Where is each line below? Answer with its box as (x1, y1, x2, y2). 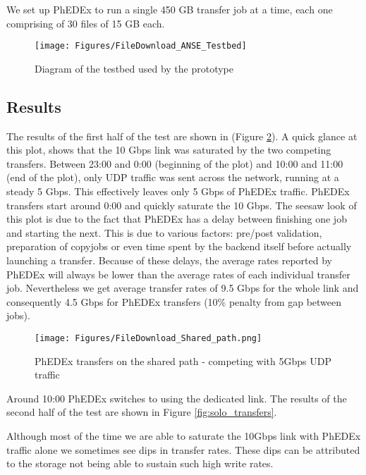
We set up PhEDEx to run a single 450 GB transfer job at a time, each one (6, 2, 333, 16)
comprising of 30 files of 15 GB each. (6, 16, 165, 30)
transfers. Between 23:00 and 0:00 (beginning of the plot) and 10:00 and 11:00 (6, 156, 343, 171)
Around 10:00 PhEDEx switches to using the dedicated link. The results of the (6, 390, 347, 405)
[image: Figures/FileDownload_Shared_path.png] (35, 333, 262, 343)
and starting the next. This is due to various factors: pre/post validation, (6, 225, 322, 240)
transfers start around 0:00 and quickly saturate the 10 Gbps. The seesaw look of (6, 197, 357, 212)
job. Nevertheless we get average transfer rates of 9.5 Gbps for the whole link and (6, 280, 359, 295)
